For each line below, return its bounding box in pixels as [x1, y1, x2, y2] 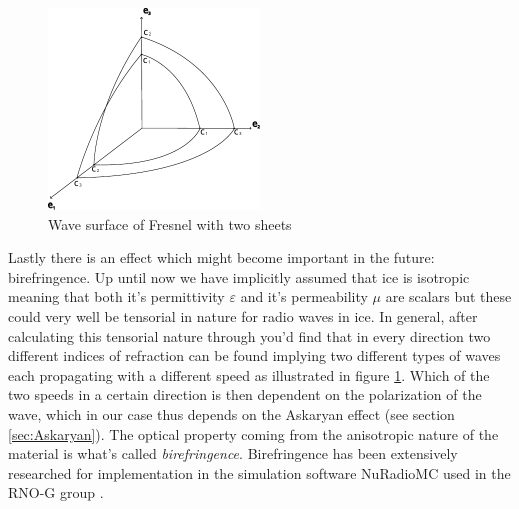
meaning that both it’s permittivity [8, 286, 225, 307]
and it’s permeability [240, 286, 368, 307]
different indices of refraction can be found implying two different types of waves [8, 345, 501, 366]
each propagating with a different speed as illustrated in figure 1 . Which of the [8, 364, 490, 385]
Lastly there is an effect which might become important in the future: [8, 247, 435, 268]
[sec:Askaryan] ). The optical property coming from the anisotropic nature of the [8, 423, 499, 444]
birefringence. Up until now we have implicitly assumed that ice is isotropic [8, 266, 470, 287]
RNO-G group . [8, 482, 104, 503]
